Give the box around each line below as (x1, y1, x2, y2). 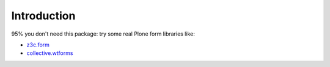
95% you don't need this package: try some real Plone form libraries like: (11, 30, 195, 37)
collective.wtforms (26, 49, 73, 57)
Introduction (11, 9, 76, 22)
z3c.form (26, 41, 50, 48)
